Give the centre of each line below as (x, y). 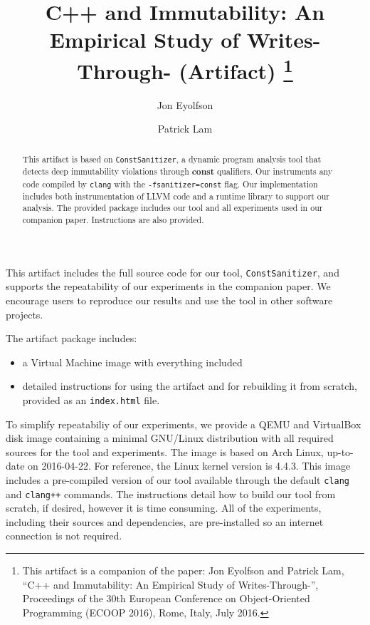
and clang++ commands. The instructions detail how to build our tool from (171, 494)
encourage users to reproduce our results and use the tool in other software (169, 300)
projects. (25, 314)
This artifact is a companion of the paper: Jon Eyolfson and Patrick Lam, (183, 570)
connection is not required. (64, 536)
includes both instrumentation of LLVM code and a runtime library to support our (176, 196)
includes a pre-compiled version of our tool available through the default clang (178, 479)
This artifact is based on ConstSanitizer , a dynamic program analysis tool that (172, 159)
